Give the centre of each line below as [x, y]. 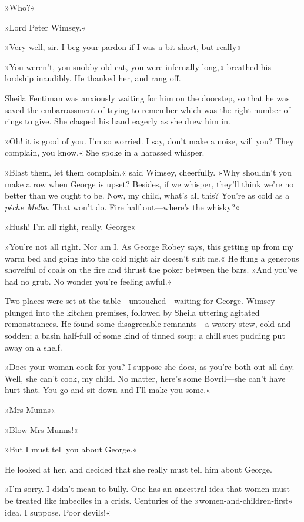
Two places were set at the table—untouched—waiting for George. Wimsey [140, 301]
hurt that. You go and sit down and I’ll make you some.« [108, 390]
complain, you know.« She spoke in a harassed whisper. [105, 152]
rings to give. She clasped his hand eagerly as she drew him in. [118, 121]
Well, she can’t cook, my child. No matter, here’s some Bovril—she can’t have [145, 378]
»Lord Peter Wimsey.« [46, 27]
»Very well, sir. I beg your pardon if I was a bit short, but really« [123, 47]
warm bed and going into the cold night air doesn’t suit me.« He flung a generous [152, 258]
